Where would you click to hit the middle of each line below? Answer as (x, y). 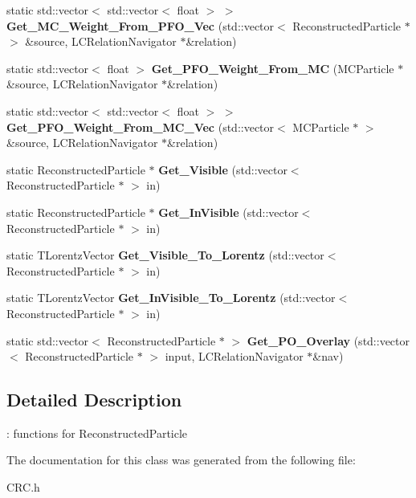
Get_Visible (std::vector (223, 169)
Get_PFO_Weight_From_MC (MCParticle (273, 68)
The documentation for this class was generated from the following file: (181, 460)
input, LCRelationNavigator (234, 356)
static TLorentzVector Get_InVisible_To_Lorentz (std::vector (171, 298)
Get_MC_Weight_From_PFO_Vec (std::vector (141, 25)
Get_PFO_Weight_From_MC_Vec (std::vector (141, 127)
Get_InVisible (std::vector (228, 212)
